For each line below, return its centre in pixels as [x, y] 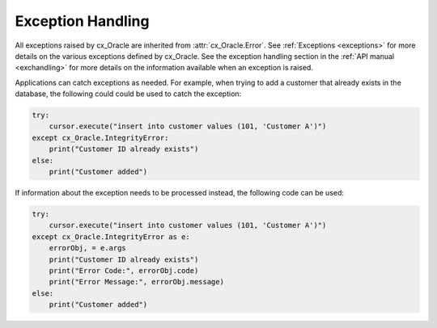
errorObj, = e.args [88, 248]
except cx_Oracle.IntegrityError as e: [111, 237]
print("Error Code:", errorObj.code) [124, 270]
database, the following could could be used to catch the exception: [128, 94]
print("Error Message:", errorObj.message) [136, 282]
